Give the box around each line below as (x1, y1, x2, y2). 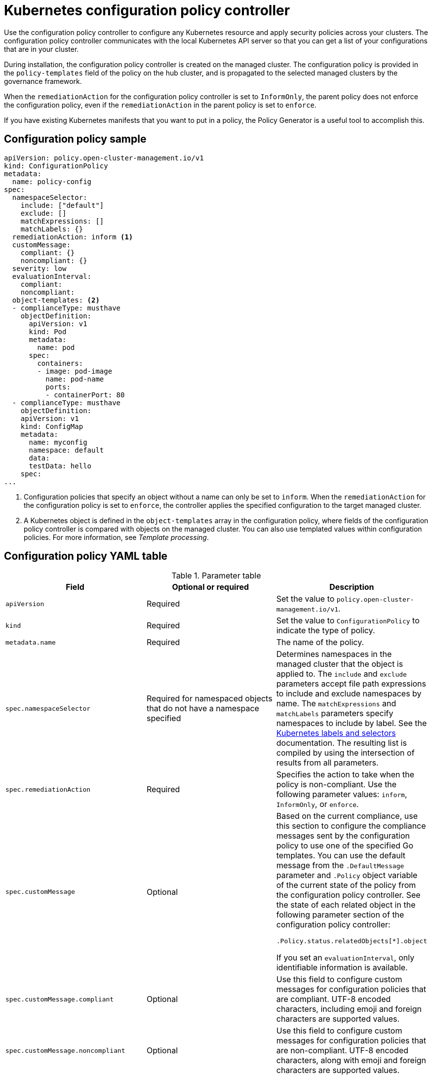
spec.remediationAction (5, 785, 91, 793)
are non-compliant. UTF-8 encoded (276, 1045, 409, 1056)
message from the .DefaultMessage (276, 860, 404, 871)
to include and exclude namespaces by (276, 689, 422, 699)
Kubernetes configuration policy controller (4, 2, 290, 19)
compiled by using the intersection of (276, 748, 415, 758)
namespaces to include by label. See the (276, 718, 427, 729)
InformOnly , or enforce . (276, 799, 359, 809)
